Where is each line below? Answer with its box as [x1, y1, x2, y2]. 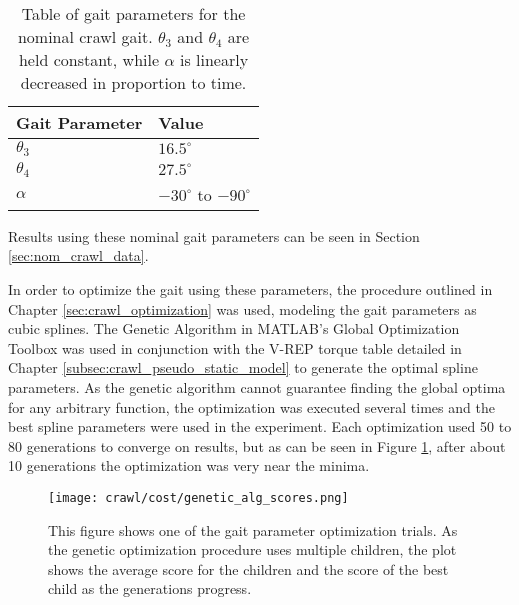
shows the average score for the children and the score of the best [48, 558, 449, 579]
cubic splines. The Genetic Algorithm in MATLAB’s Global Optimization [8, 318, 460, 339]
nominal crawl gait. [17, 25, 153, 48]
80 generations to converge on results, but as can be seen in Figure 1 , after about [8, 435, 506, 456]
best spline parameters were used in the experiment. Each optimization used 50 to [8, 416, 512, 437]
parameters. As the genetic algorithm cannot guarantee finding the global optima [8, 377, 506, 398]
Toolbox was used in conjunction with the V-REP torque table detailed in [8, 337, 462, 358]
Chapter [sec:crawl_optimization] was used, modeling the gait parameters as [8, 298, 477, 319]
